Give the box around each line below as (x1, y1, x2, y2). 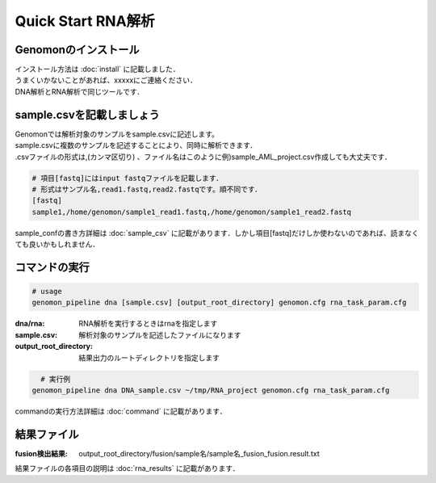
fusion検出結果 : (15, 448, 68, 458)
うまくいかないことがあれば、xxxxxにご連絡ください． (15, 75, 197, 85)
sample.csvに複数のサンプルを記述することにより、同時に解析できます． (15, 141, 258, 150)
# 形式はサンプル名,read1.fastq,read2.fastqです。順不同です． (31, 184, 262, 194)
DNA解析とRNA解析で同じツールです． (15, 86, 145, 96)
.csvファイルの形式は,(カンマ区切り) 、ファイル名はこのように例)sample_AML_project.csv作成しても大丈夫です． (15, 152, 392, 162)
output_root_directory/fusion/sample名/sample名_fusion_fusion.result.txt (78, 448, 320, 458)
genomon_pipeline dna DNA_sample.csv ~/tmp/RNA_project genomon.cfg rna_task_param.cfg (31, 385, 390, 395)
